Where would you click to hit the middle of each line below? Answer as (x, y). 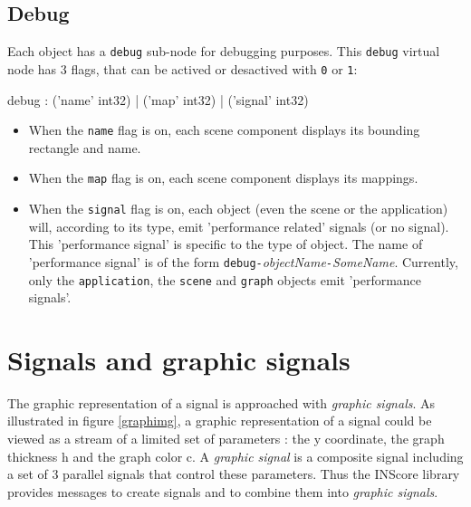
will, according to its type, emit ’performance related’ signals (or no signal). (239, 226)
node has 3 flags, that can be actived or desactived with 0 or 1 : (183, 68)
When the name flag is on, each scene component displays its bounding (224, 130)
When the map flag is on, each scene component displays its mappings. (223, 178)
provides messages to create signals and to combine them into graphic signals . (223, 491)
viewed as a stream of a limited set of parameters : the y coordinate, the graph (226, 439)
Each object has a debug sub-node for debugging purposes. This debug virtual (224, 51)
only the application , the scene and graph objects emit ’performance (225, 279)
